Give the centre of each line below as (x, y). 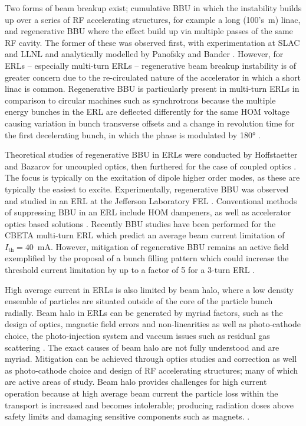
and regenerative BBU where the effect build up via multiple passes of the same (149, 31)
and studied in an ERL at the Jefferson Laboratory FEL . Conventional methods (151, 200)
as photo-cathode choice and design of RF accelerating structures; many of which (152, 370)
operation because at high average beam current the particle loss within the (142, 393)
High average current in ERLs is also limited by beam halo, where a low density (149, 289)
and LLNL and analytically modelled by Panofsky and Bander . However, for (144, 54)
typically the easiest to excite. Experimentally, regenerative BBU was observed (147, 189)
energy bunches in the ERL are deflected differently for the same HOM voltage (147, 112)
